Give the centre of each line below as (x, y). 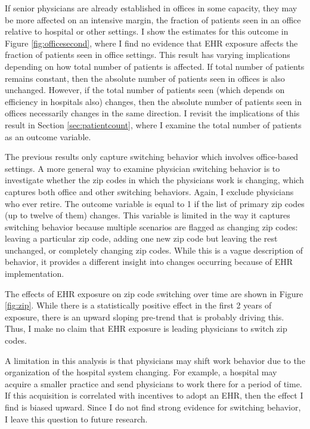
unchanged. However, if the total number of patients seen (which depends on (145, 90)
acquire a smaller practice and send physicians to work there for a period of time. (154, 383)
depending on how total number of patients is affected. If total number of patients (155, 66)
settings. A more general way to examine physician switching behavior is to (142, 168)
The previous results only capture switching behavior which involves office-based (152, 157)
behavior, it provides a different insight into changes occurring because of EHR (149, 262)
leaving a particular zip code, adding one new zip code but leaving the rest (141, 238)
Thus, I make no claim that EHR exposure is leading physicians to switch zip (146, 328)
